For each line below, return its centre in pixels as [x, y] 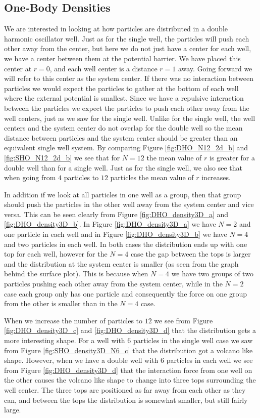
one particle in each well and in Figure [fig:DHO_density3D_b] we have [116, 234]
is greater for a [232, 157]
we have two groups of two [212, 274]
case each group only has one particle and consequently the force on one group [126, 293]
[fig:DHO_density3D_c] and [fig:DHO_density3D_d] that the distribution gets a [130, 330]
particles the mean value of [152, 177]
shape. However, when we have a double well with [81, 360]
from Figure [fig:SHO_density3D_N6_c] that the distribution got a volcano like [128, 350]
